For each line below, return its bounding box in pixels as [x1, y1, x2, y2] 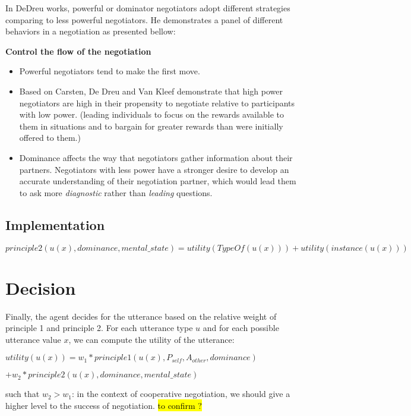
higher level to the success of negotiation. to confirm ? [5, 399, 202, 412]
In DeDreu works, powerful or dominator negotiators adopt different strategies [5, 2, 290, 14]
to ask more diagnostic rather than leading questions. [19, 186, 213, 198]
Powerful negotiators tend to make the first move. [19, 65, 200, 77]
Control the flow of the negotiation [5, 45, 151, 57]
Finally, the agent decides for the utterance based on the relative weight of [5, 310, 277, 322]
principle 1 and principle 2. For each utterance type [5, 322, 193, 334]
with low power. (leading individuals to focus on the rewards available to [19, 108, 284, 121]
